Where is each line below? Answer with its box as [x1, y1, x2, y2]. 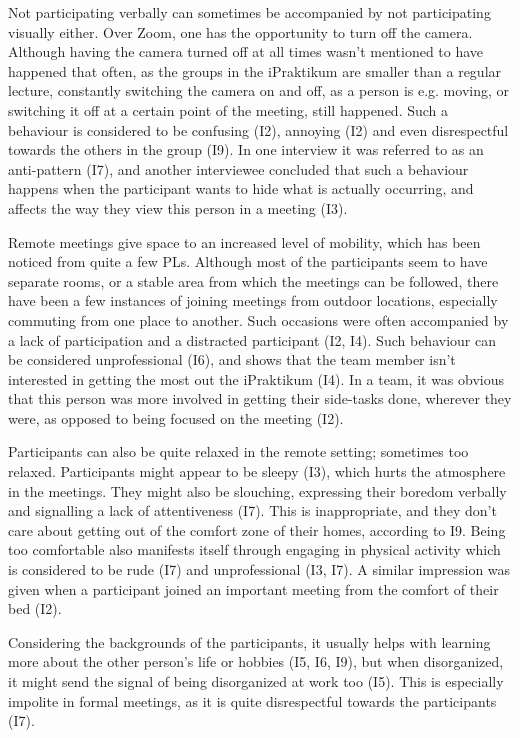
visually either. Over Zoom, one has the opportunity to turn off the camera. [8, 21, 473, 42]
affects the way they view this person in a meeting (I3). [8, 197, 348, 218]
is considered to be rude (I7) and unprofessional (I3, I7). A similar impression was [8, 559, 511, 580]
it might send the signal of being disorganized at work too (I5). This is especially [8, 671, 504, 691]
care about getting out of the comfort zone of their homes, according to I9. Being [8, 519, 506, 540]
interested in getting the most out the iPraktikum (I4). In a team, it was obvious [8, 368, 505, 389]
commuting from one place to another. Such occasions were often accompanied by [8, 309, 509, 330]
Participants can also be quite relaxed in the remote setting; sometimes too [8, 441, 469, 462]
